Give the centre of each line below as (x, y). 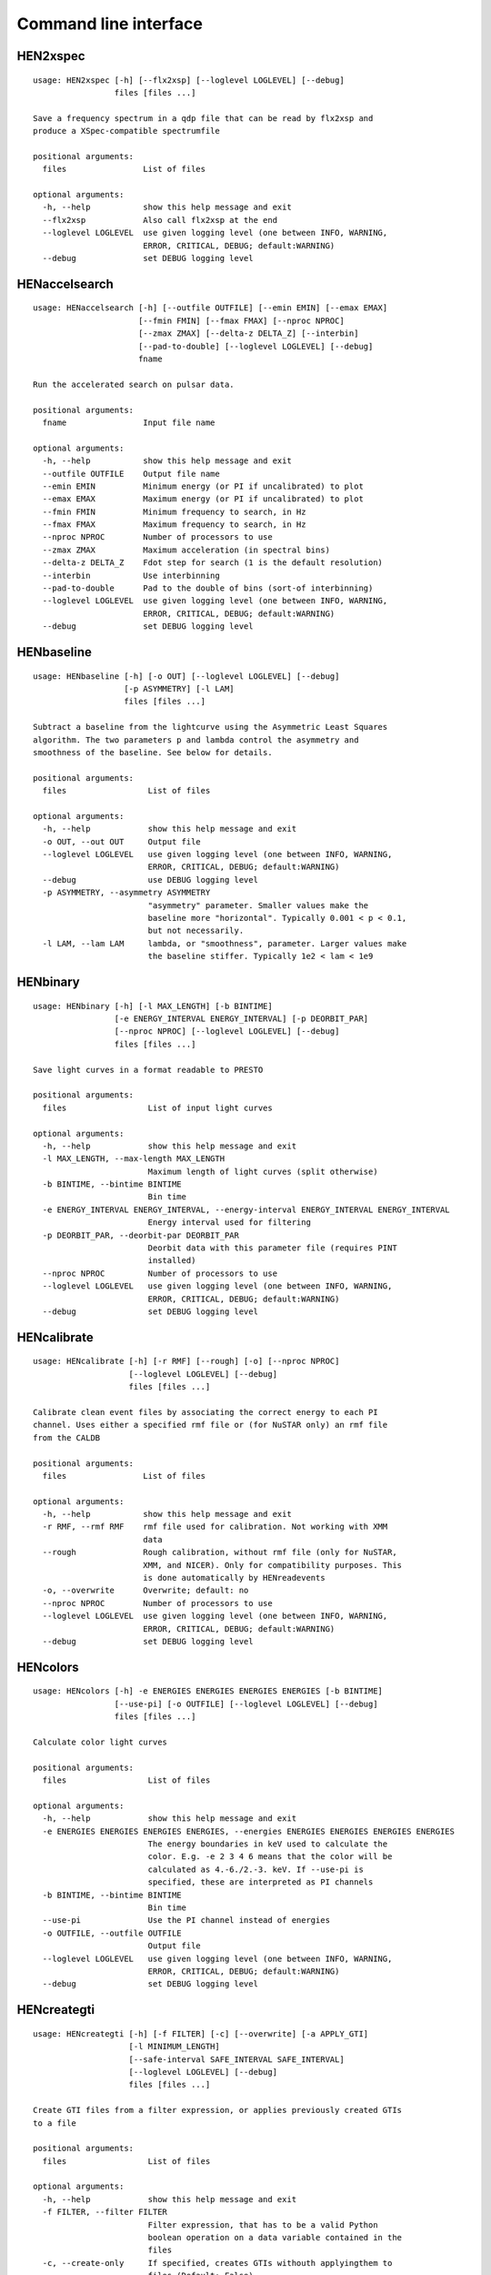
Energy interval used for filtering (229, 1223)
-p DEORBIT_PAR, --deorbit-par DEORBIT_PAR (141, 1235)
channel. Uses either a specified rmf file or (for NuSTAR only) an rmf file (210, 1425)
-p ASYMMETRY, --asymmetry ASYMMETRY (126, 893)
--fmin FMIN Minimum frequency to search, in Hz (174, 511)
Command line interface (110, 24)
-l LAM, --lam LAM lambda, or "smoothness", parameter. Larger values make (225, 943)
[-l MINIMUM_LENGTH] (174, 2047)
